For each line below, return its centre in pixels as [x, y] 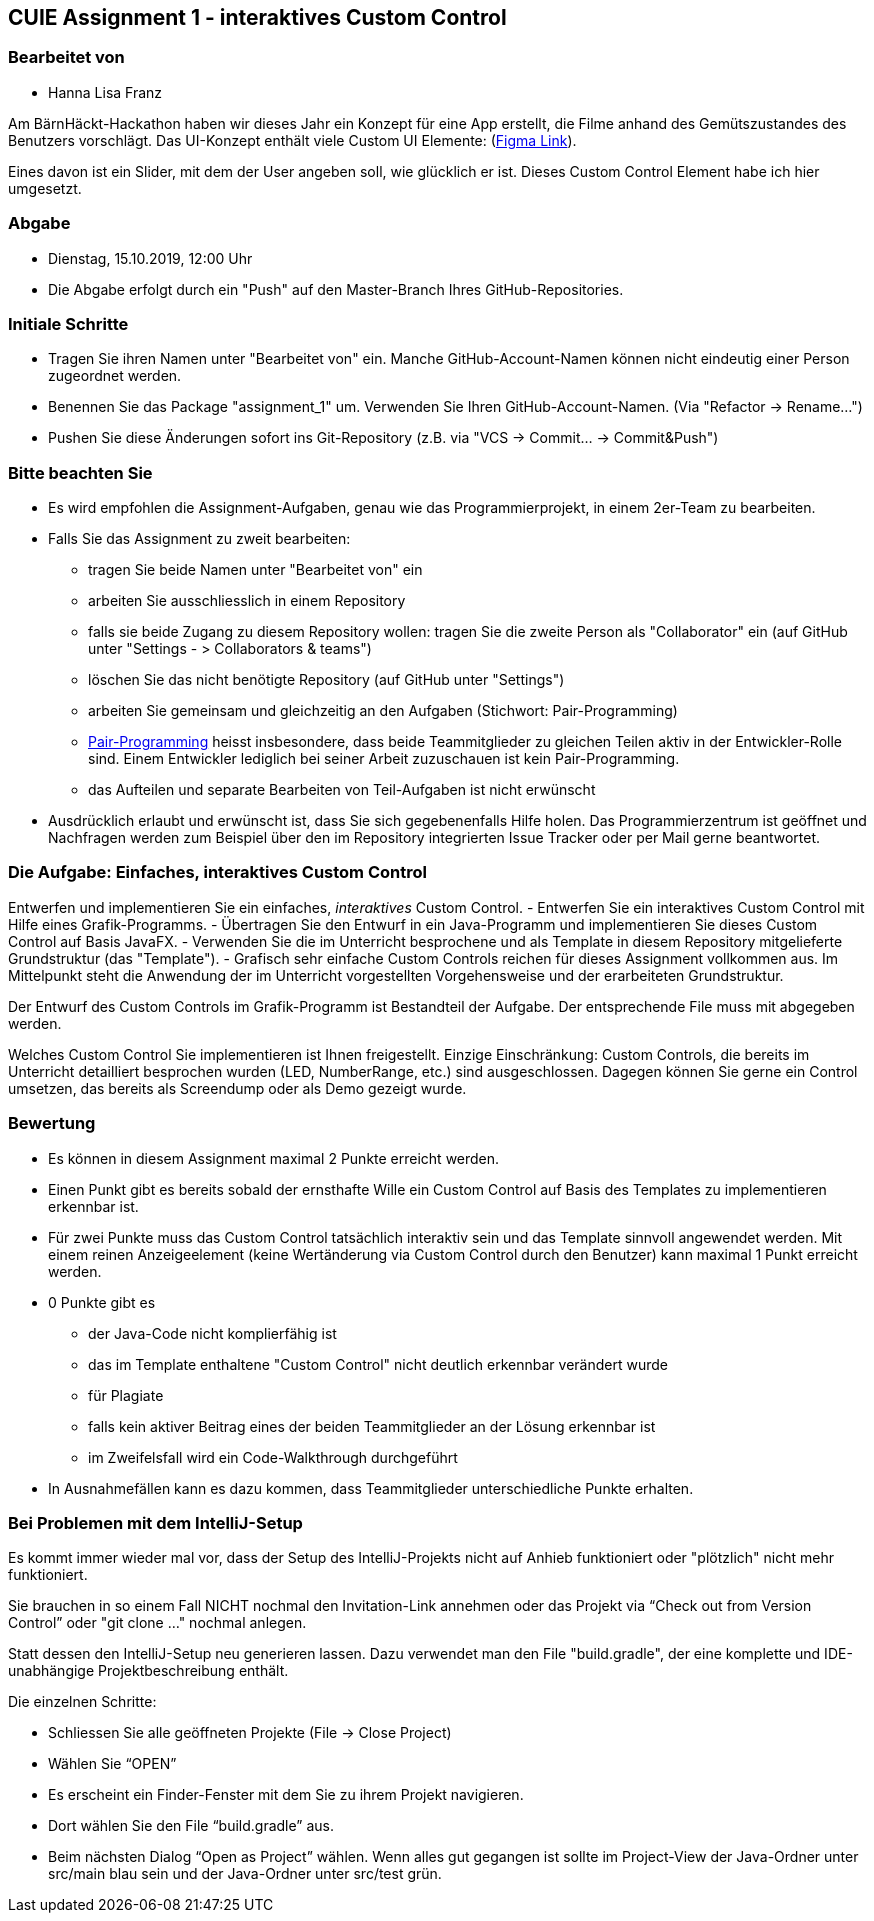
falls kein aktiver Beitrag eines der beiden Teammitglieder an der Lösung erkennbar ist [372, 1426]
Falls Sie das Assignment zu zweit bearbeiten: [199, 539]
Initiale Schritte [68, 323]
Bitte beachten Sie [80, 472]
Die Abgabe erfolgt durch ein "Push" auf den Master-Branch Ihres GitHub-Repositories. [336, 289]
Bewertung [52, 1123]
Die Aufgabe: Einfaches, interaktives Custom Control [217, 872]
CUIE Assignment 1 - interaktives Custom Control [257, 17]
